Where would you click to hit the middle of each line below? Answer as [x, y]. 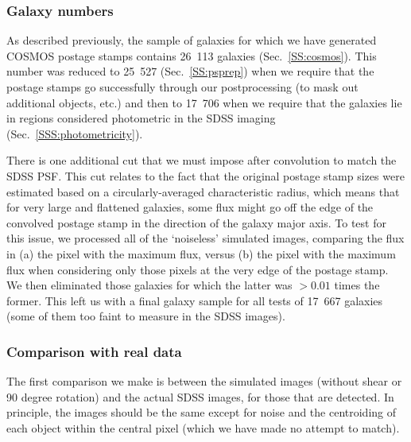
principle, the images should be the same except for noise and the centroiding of [202, 412]
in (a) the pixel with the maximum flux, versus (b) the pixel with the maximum [201, 253]
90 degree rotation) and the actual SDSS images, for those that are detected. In [200, 396]
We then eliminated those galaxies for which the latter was [149, 285]
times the [357, 285]
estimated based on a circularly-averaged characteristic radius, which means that [203, 191]
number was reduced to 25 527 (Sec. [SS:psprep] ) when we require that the [190, 71]
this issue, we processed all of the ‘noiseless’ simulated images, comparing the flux [205, 238]
